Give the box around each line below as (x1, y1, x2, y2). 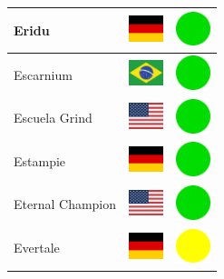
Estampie (14, 151, 66, 170)
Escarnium (14, 65, 73, 84)
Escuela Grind (14, 108, 93, 127)
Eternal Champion (14, 194, 117, 214)
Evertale (14, 238, 60, 257)
